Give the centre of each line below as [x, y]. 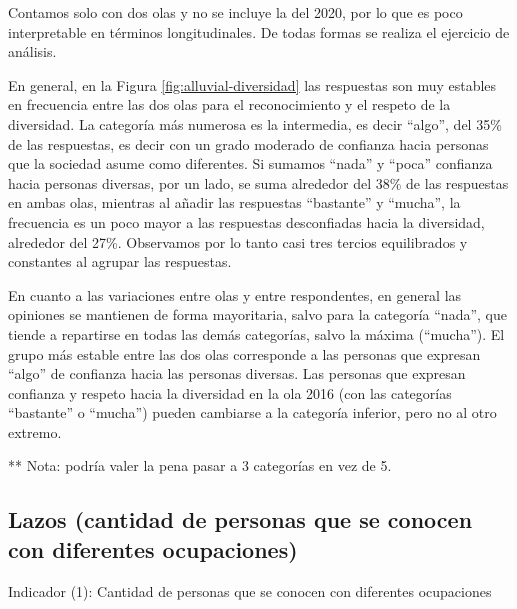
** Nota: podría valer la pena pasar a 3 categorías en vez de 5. [200, 465]
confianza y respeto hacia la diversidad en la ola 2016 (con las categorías [230, 392]
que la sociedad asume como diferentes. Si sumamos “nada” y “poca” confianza [250, 163]
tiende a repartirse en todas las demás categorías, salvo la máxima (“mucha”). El [256, 333]
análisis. [32, 51]
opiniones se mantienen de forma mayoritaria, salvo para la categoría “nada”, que [257, 314]
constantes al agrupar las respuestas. [120, 261]
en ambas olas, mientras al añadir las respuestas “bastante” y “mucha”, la [234, 202]
